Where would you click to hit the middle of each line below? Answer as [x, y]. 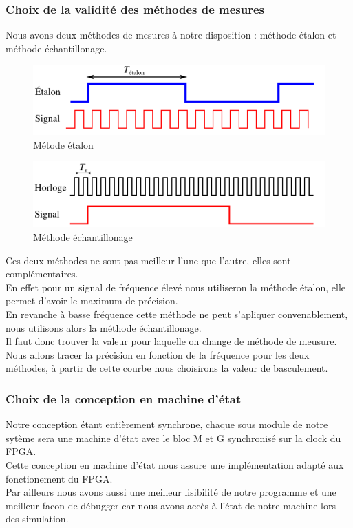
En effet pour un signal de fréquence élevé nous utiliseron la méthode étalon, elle [176, 287]
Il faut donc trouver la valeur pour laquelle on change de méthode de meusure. [171, 341]
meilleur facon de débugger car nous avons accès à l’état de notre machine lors [171, 505]
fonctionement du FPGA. [59, 478]
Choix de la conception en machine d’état [124, 398]
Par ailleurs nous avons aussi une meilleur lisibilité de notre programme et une [171, 492]
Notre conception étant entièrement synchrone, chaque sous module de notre [167, 424]
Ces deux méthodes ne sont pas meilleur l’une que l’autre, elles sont [148, 260]
